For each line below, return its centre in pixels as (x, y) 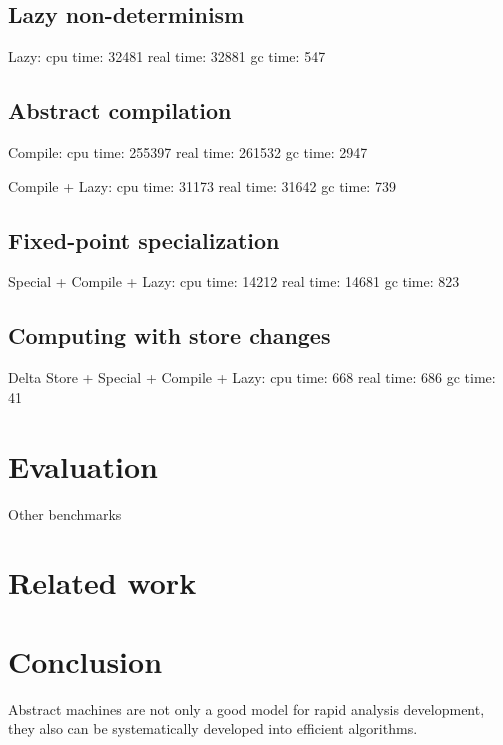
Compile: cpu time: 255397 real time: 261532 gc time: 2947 (188, 152)
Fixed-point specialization (144, 239)
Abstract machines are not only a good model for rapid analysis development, (246, 708)
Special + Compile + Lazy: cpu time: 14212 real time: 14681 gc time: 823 (234, 281)
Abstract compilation (120, 110)
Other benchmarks (65, 513)
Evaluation (83, 465)
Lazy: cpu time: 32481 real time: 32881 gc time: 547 (167, 56)
